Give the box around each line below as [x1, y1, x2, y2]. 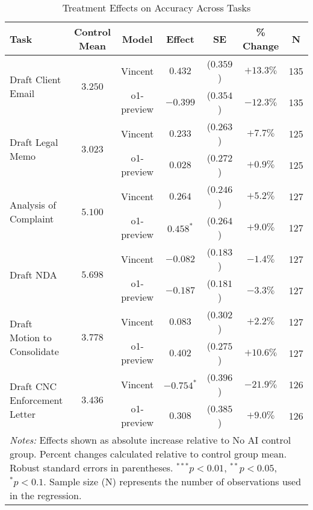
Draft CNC [10, 379, 57, 393]
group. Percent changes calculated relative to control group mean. [10, 447, 287, 461]
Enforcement [10, 392, 63, 407]
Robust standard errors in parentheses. [10, 461, 173, 474]
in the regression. [10, 488, 82, 502]
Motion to [10, 330, 52, 344]
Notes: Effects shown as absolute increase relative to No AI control [10, 433, 291, 447]
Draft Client [10, 72, 61, 86]
